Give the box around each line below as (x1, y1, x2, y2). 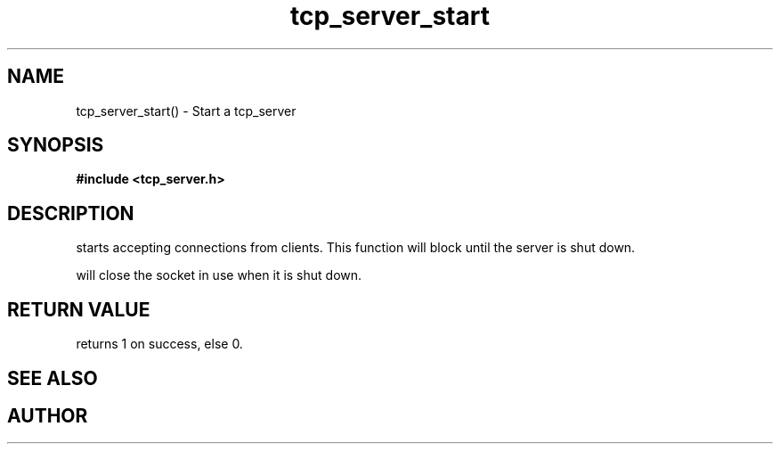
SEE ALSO (7, 366, 98, 389)
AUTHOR (7, 404, 88, 427)
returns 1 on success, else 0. (76, 336, 243, 352)
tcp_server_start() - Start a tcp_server (76, 102, 297, 119)
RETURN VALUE (7, 298, 150, 321)
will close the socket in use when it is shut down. (76, 267, 362, 283)
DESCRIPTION (7, 201, 134, 225)
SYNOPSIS (7, 134, 104, 157)
